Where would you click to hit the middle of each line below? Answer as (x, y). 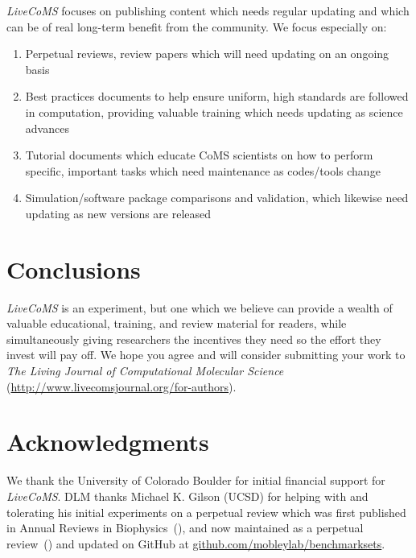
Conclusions (74, 269)
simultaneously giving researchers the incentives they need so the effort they (194, 339)
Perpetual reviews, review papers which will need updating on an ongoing (207, 54)
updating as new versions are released (118, 213)
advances (47, 128)
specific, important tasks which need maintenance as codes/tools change (203, 170)
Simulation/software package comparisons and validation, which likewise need (217, 198)
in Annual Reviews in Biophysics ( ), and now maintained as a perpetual (185, 528)
